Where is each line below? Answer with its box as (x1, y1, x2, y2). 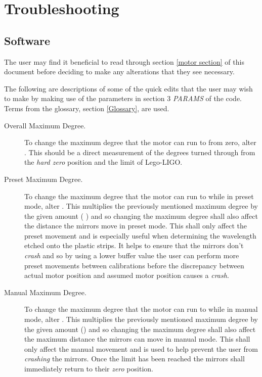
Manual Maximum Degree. (4, 287, 86, 297)
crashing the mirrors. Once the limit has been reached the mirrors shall (24, 353, 245, 364)
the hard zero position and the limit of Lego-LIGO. (24, 157, 183, 167)
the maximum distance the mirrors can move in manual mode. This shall (24, 334, 250, 344)
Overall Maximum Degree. (4, 120, 86, 130)
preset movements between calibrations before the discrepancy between (24, 260, 244, 270)
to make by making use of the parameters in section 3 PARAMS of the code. (4, 93, 242, 104)
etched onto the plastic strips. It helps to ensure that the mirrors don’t (24, 240, 244, 251)
